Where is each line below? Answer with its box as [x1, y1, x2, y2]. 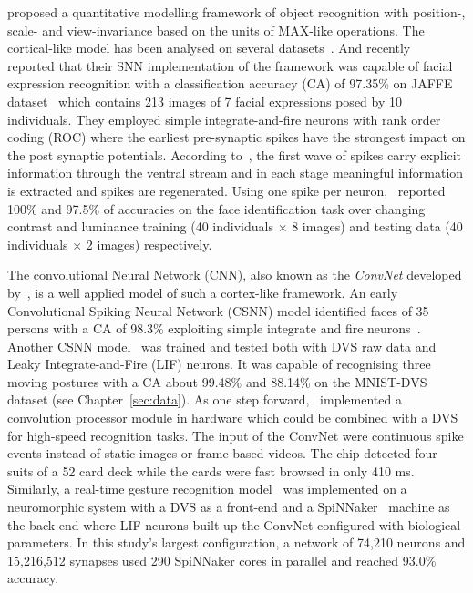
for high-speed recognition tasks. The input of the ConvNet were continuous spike [7, 425, 464, 445]
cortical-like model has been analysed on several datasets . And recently [7, 38, 411, 57]
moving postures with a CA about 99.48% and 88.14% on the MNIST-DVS [7, 372, 427, 391]
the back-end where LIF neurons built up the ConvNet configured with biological [7, 515, 461, 534]
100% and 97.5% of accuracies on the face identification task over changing [7, 199, 426, 218]
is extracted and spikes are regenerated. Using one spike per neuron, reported [7, 180, 446, 199]
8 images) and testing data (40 [292, 217, 463, 236]
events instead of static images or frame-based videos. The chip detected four [7, 444, 437, 463]
